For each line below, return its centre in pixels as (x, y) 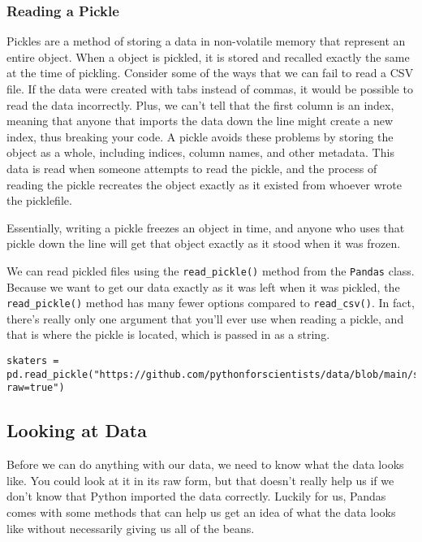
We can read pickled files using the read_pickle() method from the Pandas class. (211, 270)
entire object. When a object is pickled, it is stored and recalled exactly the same (208, 56)
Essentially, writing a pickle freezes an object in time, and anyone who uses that (206, 227)
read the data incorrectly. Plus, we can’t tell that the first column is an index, (200, 104)
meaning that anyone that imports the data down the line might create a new (200, 121)
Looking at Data (77, 430)
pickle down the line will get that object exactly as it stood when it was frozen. (204, 243)
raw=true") (36, 388)
